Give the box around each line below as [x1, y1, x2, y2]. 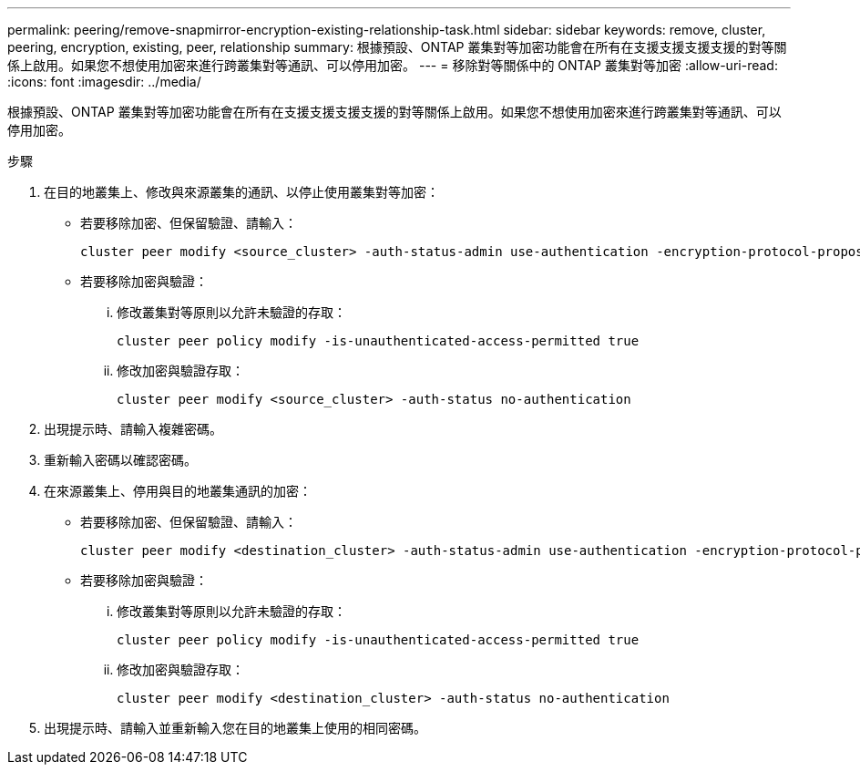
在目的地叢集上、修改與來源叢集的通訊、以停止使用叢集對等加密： [44, 184, 439, 200]
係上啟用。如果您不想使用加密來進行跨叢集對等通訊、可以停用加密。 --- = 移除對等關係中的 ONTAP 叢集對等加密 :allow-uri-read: [7, 57, 778, 73]
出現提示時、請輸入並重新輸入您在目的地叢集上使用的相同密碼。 [44, 720, 426, 736]
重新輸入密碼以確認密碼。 [44, 452, 197, 468]
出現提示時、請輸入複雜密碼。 [44, 421, 222, 437]
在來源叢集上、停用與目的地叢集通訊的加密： [44, 483, 312, 499]
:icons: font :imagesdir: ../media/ [7, 74, 201, 89]
